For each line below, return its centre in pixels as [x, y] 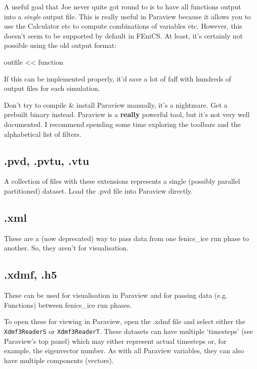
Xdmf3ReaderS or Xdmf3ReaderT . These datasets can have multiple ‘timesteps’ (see [128, 331]
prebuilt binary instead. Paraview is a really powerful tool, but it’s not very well [127, 114]
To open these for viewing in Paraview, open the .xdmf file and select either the [125, 321]
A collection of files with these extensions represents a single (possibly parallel [122, 181]
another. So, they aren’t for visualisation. [66, 248]
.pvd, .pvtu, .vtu [47, 160]
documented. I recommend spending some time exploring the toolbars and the [122, 124]
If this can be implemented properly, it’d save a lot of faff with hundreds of [118, 78]
